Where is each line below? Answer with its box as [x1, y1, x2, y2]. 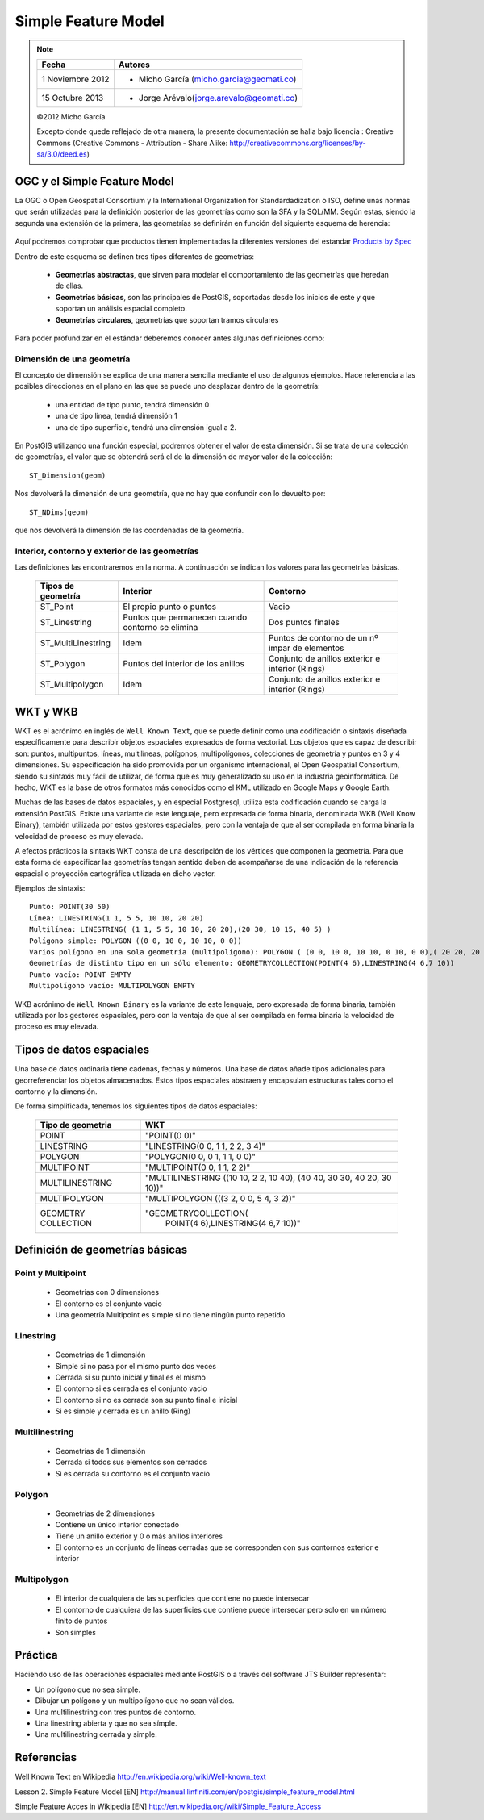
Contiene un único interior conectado [55, 1520, 180, 1530]
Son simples [55, 1627, 97, 1637]
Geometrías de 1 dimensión [55, 1446, 146, 1456]
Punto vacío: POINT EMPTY [29, 970, 132, 979]
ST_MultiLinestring [40, 637, 111, 649]
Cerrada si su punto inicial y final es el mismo [55, 1372, 206, 1382]
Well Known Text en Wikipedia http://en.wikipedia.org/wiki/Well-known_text [15, 1772, 266, 1782]
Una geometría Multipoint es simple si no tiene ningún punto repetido [55, 1310, 286, 1320]
